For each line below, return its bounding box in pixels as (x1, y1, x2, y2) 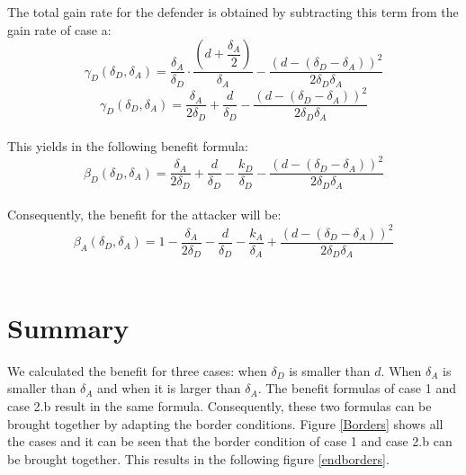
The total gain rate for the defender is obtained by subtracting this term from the (7, 3, 459, 21)
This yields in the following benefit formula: (7, 137, 248, 156)
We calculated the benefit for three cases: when (7, 361, 267, 380)
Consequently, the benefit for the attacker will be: (7, 205, 282, 224)
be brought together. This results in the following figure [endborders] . (7, 449, 390, 468)
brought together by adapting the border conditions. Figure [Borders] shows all (7, 414, 444, 433)
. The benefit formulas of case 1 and (257, 379, 456, 398)
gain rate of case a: (7, 20, 112, 39)
